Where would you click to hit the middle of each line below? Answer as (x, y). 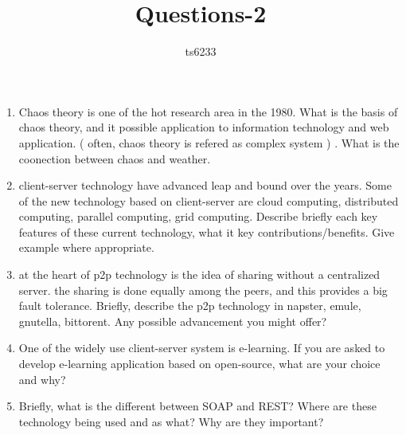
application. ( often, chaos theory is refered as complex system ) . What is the (209, 142)
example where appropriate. (86, 247)
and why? (42, 379)
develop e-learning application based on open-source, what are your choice (199, 364)
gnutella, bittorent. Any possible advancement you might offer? (173, 321)
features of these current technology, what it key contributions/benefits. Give (207, 231)
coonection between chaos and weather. (115, 158)
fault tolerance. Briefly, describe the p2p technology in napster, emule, (190, 306)
